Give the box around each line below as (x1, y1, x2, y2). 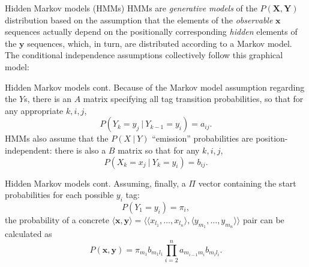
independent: (5, 143, 52, 156)
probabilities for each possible (5, 188, 114, 201)
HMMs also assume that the (5, 132, 109, 145)
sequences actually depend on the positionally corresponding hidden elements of (5, 25, 298, 38)
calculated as (5, 227, 52, 240)
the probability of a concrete (5, 213, 109, 226)
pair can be (242, 213, 284, 226)
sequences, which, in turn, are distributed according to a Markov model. (27, 37, 292, 49)
